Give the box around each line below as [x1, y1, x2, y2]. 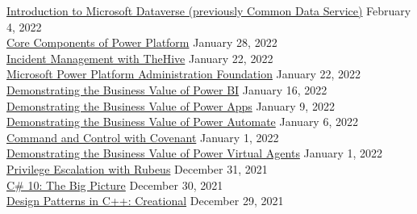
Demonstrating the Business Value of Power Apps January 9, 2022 [6, 97, 335, 114]
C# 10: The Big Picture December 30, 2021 [6, 176, 223, 193]
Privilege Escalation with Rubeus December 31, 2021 [6, 160, 268, 177]
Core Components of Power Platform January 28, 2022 [6, 34, 277, 51]
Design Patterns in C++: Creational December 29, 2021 [6, 192, 284, 209]
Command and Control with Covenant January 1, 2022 [6, 128, 279, 145]
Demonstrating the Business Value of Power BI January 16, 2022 [6, 81, 327, 98]
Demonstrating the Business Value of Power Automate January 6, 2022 [6, 113, 358, 130]
